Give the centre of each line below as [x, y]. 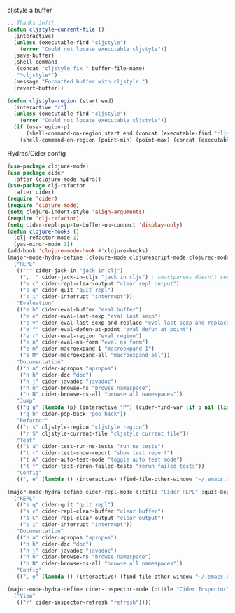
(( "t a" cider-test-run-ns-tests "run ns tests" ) [90, 447]
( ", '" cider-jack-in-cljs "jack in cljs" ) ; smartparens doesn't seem [126, 277]
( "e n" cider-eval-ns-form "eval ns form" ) [84, 342]
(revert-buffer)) [39, 88]
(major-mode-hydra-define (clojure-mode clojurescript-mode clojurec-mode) [120, 257]
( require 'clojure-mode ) [43, 206]
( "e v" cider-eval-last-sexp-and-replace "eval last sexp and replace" [126, 323]
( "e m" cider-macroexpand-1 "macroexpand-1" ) [87, 349]
